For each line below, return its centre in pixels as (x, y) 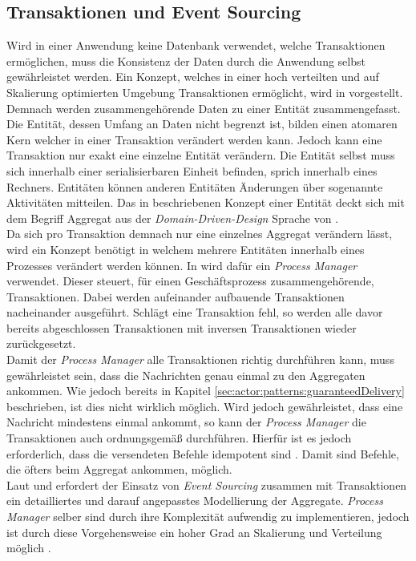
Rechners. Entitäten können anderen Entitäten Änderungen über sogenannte (195, 186)
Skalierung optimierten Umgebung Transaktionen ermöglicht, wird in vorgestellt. (205, 92)
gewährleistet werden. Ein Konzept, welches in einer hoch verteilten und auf (193, 77)
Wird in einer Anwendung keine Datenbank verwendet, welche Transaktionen (196, 45)
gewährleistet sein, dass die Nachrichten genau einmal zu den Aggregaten (186, 375)
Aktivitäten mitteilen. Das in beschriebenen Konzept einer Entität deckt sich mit (206, 202)
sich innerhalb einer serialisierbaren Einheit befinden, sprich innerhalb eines (192, 170)
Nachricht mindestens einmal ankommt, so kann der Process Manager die (186, 422)
